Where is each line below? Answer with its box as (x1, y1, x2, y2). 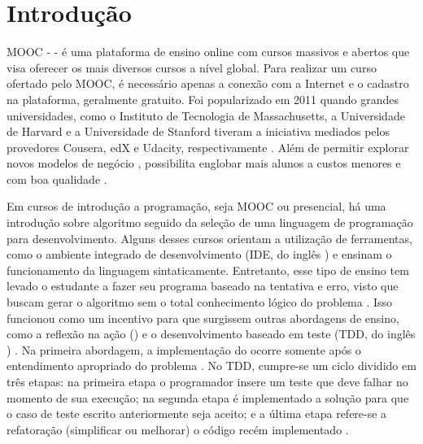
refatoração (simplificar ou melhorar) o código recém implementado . (7, 420, 349, 437)
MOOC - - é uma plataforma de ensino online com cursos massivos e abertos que (7, 43, 410, 60)
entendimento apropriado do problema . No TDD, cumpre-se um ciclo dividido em (7, 357, 416, 374)
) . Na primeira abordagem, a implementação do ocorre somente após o (7, 341, 361, 358)
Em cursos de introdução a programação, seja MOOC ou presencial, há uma (7, 198, 386, 215)
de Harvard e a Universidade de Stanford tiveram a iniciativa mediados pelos (7, 123, 390, 140)
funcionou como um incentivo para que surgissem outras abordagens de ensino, (7, 309, 399, 326)
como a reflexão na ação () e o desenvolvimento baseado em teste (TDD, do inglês (7, 325, 416, 342)
